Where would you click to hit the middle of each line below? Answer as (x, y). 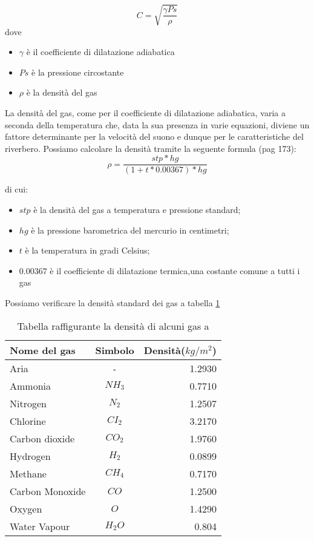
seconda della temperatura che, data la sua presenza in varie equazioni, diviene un (157, 124)
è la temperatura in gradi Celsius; (87, 250)
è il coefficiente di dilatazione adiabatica (100, 52)
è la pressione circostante (78, 72)
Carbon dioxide (42, 438)
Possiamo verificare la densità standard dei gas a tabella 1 (113, 302)
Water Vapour (40, 526)
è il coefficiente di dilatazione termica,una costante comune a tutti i (175, 270)
